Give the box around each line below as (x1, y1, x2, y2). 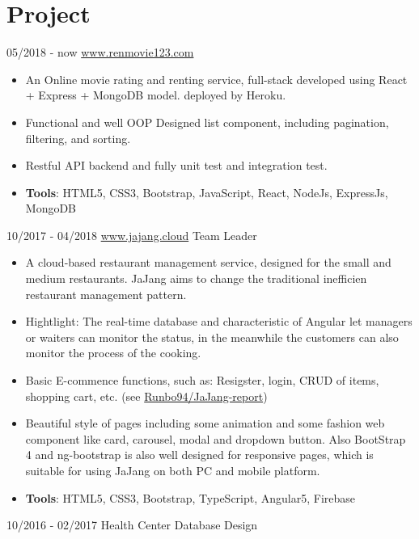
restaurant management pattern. (25, 285, 187, 302)
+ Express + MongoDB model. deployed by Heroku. (25, 86, 286, 103)
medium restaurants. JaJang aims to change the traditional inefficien (25, 270, 367, 287)
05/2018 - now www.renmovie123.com (6, 44, 194, 61)
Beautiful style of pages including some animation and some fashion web (25, 415, 385, 432)
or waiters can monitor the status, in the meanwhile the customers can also (25, 328, 399, 345)
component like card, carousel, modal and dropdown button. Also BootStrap (25, 430, 406, 447)
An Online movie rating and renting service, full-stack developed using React (25, 70, 408, 87)
